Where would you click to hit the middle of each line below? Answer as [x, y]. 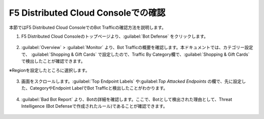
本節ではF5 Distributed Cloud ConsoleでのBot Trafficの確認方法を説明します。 [88, 27]
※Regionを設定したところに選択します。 [49, 70]
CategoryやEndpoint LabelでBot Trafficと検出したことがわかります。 [99, 88]
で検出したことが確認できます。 [53, 61]
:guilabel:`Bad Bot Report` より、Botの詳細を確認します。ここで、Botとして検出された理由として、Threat [127, 99]
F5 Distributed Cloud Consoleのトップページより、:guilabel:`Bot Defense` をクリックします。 [115, 36]
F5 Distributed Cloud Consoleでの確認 [87, 13]
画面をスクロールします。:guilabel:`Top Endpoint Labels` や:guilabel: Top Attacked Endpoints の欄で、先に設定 [132, 81]
